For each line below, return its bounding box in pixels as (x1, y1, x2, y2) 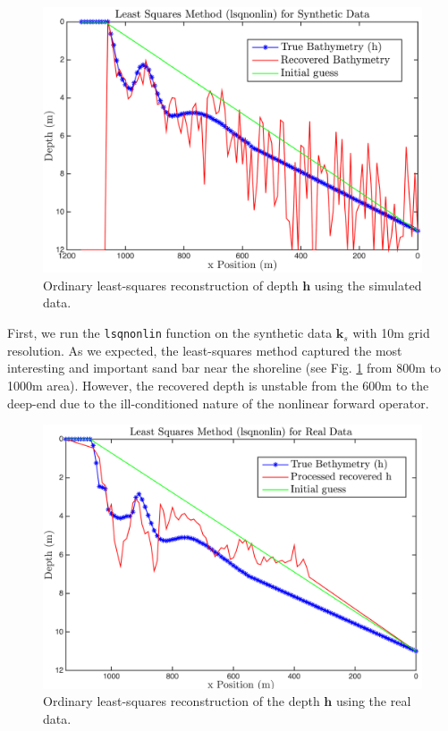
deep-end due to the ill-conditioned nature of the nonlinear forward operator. (7, 393, 429, 412)
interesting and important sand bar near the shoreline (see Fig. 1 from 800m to (7, 358, 441, 377)
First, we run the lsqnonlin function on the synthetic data (7, 323, 333, 342)
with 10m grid (352, 323, 430, 342)
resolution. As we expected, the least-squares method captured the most (7, 340, 402, 359)
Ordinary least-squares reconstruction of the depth (43, 692, 320, 710)
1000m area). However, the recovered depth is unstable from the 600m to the (7, 375, 429, 394)
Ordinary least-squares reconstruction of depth (43, 275, 299, 294)
